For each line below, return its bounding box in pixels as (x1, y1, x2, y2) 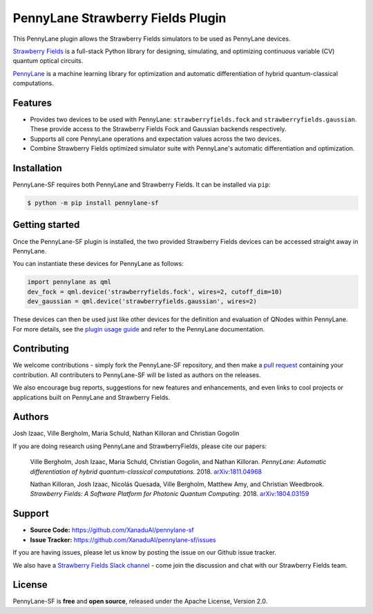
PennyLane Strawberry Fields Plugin (12, 10, 227, 26)
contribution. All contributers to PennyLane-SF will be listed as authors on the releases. (12, 370, 261, 379)
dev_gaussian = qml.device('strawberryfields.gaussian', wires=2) (27, 298, 257, 305)
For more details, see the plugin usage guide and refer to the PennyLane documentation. (12, 325, 265, 333)
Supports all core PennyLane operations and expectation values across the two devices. (30, 135, 282, 143)
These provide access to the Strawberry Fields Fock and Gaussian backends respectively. (30, 125, 287, 133)
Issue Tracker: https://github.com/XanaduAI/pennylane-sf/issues (30, 535, 217, 544)
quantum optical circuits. (12, 57, 84, 65)
